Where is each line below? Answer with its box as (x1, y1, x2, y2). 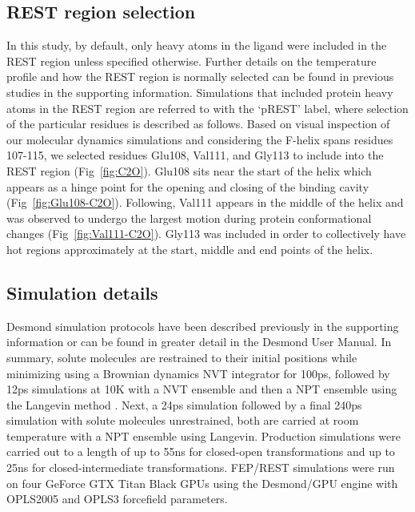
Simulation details (6, 280, 158, 304)
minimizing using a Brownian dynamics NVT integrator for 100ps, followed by (6, 365, 390, 381)
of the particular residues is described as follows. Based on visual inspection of (6, 115, 390, 132)
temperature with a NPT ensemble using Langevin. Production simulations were (6, 427, 401, 444)
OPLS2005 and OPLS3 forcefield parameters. (6, 490, 228, 507)
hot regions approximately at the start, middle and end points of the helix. (6, 240, 373, 257)
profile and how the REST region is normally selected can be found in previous (6, 68, 394, 85)
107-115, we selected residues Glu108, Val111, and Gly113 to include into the (6, 147, 384, 163)
